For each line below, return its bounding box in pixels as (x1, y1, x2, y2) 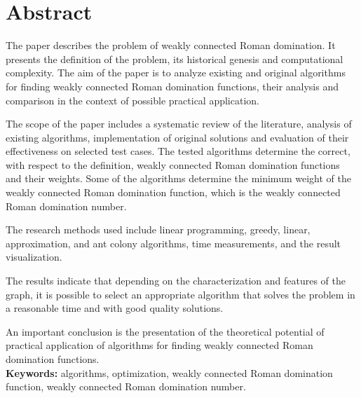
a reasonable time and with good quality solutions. (6, 301, 224, 315)
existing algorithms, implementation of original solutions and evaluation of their (6, 130, 349, 144)
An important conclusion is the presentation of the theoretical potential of (6, 324, 325, 338)
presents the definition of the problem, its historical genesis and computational (6, 51, 343, 66)
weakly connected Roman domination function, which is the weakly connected (6, 185, 341, 200)
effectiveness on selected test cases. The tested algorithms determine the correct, (6, 144, 350, 158)
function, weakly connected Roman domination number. (6, 379, 246, 394)
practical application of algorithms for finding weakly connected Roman (6, 338, 313, 352)
